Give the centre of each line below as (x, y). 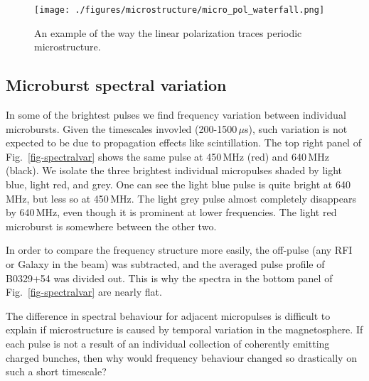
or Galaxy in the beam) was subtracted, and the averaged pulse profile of (165, 263)
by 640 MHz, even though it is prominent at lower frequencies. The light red (171, 212)
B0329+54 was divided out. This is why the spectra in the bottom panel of (169, 278)
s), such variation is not (296, 128)
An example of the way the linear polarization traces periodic (168, 32)
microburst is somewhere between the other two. (111, 226)
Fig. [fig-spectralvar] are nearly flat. (84, 292)
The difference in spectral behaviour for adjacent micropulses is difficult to (168, 315)
